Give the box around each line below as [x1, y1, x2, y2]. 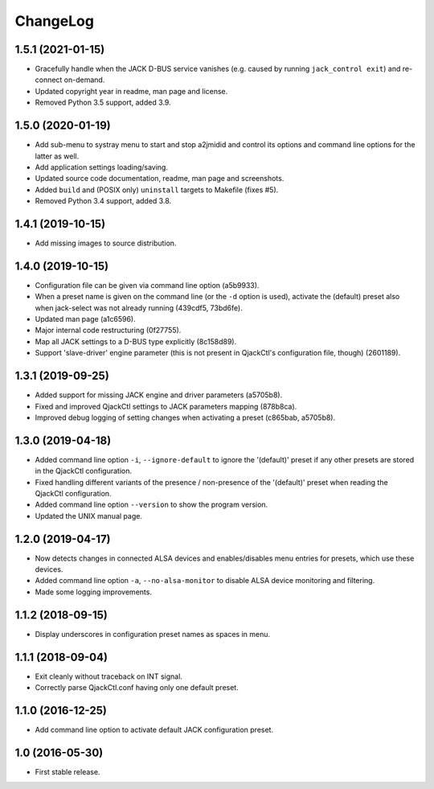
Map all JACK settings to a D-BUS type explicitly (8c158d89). [35, 336, 237, 346]
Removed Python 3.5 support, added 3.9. [35, 97, 172, 108]
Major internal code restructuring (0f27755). [35, 326, 182, 335]
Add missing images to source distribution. [35, 238, 177, 248]
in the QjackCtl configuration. [35, 466, 133, 476]
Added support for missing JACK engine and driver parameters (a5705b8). [35, 390, 283, 400]
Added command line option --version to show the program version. [35, 499, 268, 510]
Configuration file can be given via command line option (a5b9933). [35, 280, 260, 290]
